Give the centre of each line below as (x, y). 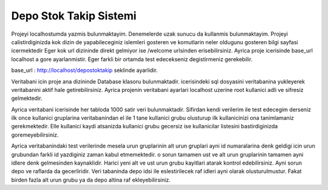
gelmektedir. (27, 98)
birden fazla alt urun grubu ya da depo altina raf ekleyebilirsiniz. (91, 180)
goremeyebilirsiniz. (35, 135)
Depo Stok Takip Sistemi (74, 16)
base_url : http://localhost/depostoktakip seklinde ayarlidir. (84, 70)
